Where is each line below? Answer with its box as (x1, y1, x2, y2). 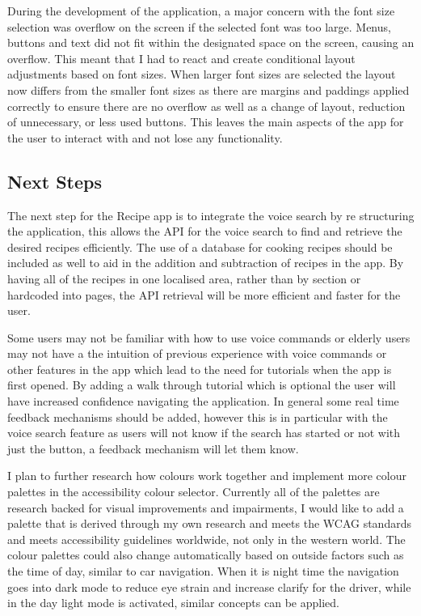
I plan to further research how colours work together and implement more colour (7, 467, 406, 484)
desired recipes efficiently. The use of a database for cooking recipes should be (7, 238, 393, 255)
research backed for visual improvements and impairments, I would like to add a (7, 499, 404, 516)
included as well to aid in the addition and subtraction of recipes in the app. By (7, 254, 404, 271)
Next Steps (7, 168, 102, 193)
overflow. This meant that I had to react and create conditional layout (7, 49, 356, 66)
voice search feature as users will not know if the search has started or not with (7, 424, 401, 441)
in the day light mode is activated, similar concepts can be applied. (7, 594, 339, 611)
